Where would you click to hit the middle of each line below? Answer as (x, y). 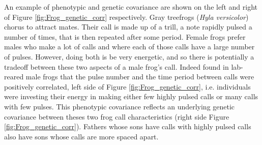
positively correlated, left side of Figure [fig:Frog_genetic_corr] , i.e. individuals (127, 86)
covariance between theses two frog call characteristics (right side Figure (117, 116)
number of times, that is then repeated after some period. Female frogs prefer (125, 36)
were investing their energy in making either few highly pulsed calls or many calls (131, 96)
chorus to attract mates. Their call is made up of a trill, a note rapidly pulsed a (128, 27)
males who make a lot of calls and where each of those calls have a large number (129, 47)
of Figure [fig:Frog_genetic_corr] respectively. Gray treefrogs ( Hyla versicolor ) (126, 17)
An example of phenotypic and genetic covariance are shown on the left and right (131, 7)
